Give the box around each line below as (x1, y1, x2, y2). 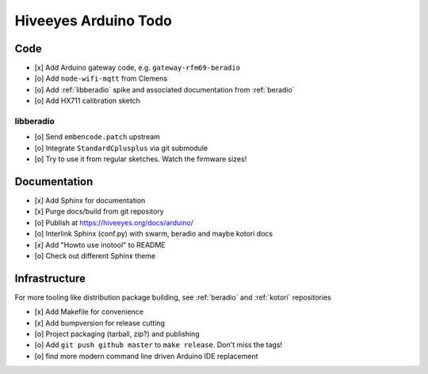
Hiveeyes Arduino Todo (14, 12, 173, 29)
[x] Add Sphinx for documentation (34, 196, 146, 206)
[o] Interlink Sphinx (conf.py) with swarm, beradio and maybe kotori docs (34, 229, 273, 239)
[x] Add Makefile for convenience (34, 307, 144, 316)
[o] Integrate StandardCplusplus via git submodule (34, 143, 208, 153)
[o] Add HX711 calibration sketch (34, 96, 140, 106)
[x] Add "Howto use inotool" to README (34, 240, 166, 249)
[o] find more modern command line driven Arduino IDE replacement (34, 351, 258, 361)
